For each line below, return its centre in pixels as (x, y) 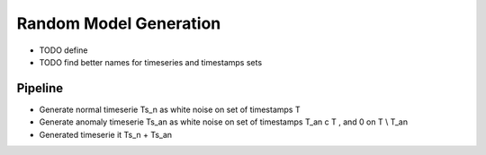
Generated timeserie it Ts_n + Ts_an (106, 134)
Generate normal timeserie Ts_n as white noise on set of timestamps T (170, 109)
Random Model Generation (119, 23)
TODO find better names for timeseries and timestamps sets (151, 62)
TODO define (63, 50)
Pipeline (40, 88)
